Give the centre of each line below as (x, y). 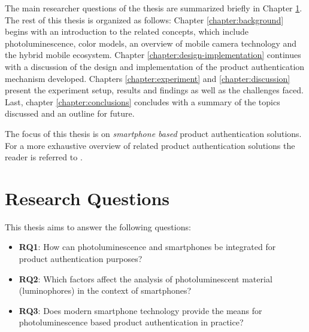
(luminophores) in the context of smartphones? (105, 290)
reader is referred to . (44, 157)
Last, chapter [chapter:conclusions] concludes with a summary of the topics (143, 101)
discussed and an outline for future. (70, 113)
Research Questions (87, 198)
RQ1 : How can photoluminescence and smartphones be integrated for (147, 247)
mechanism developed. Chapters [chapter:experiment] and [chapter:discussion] (148, 78)
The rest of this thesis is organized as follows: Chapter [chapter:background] (144, 19)
